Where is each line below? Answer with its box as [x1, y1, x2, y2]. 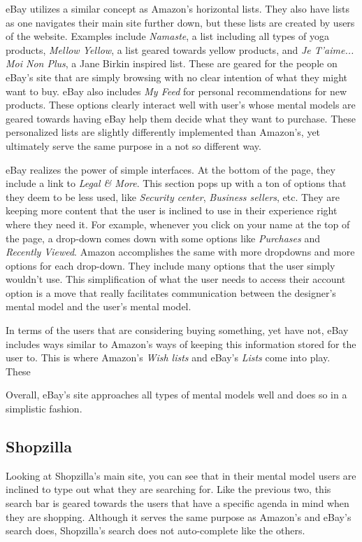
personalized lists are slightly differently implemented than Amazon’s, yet [6, 125, 321, 139]
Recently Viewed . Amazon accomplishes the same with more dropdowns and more [6, 244, 355, 259]
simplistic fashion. [6, 401, 82, 416]
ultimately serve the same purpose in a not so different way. [6, 138, 261, 153]
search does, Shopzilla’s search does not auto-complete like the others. [6, 523, 305, 538]
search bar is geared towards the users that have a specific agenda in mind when [6, 496, 349, 510]
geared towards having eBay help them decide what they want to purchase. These [6, 111, 356, 125]
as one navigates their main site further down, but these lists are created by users [6, 15, 355, 29]
